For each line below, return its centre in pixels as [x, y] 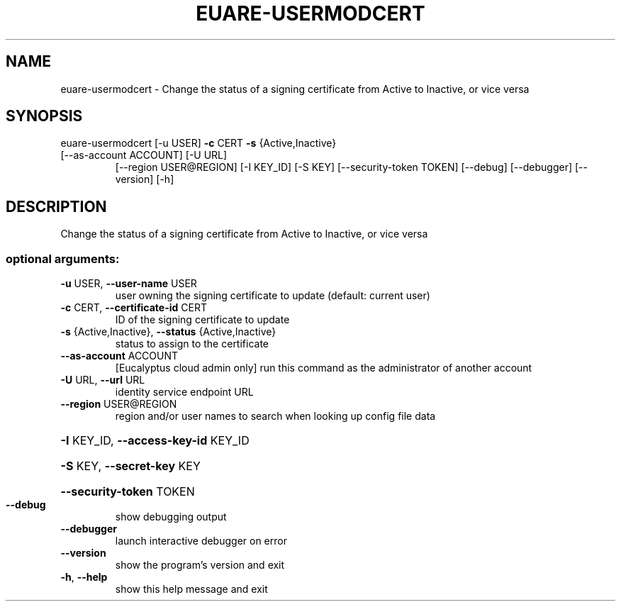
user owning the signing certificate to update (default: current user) [273, 296]
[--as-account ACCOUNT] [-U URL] [144, 155]
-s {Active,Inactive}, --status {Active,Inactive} [168, 332]
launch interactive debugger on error [201, 541]
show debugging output [171, 517]
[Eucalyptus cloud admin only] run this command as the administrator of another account [324, 368]
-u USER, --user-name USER [129, 284]
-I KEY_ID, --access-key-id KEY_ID [155, 441]
